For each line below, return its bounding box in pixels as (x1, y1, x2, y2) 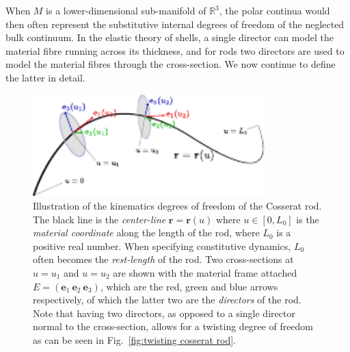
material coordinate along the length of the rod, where (33, 225, 260, 240)
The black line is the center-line (33, 212, 166, 226)
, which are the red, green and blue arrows (100, 279, 278, 293)
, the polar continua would (219, 3, 330, 17)
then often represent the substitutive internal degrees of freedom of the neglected (5, 16, 345, 31)
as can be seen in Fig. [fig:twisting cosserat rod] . (33, 332, 237, 347)
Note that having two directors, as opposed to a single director (33, 305, 295, 320)
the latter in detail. (5, 70, 85, 84)
